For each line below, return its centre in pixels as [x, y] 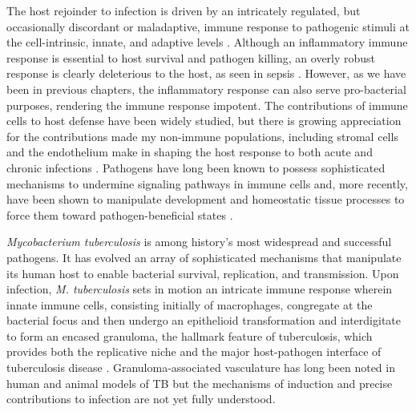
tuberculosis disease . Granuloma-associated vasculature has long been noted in [201, 368]
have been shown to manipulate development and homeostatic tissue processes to [206, 199]
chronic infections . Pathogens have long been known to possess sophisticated [196, 167]
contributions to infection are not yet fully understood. [141, 399]
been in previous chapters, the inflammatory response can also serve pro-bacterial [206, 89]
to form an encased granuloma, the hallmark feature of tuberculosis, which [190, 335]
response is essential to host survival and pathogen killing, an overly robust [191, 57]
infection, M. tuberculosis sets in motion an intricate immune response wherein [200, 289]
